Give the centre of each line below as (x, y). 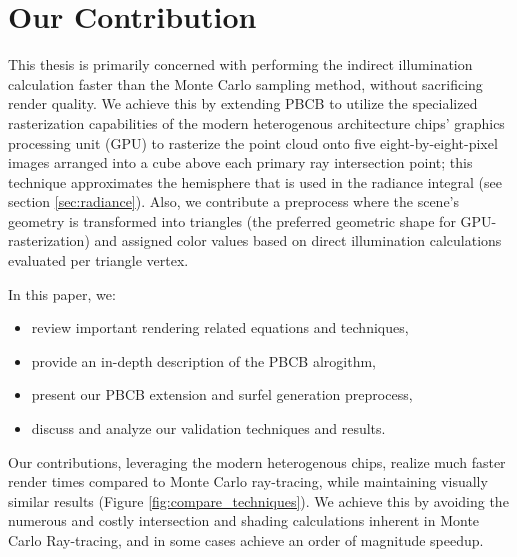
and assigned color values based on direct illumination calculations (298, 240)
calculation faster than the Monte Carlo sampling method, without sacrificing (245, 83)
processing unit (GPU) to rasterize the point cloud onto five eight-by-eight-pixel (253, 142)
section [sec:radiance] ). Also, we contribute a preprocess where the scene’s (234, 201)
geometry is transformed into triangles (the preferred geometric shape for (232, 220)
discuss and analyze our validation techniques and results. (208, 428)
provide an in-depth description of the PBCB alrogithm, (203, 360)
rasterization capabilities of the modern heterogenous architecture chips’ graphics (256, 122)
